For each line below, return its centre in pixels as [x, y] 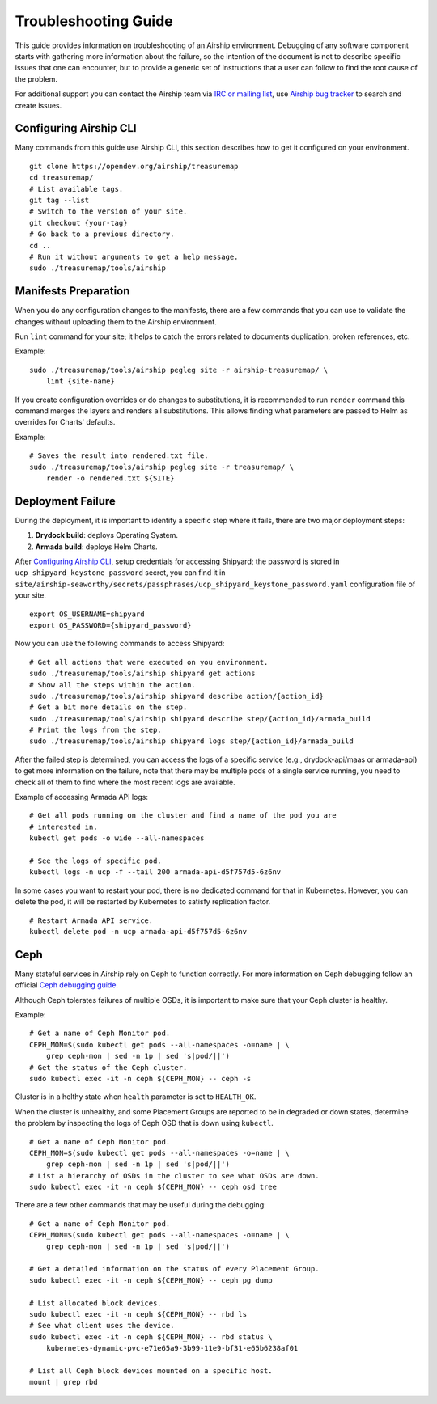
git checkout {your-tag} [78, 223]
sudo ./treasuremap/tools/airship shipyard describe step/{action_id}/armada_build [200, 719]
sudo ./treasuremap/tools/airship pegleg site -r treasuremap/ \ [162, 467]
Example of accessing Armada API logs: [82, 797]
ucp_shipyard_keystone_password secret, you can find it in [120, 573]
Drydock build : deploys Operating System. [106, 535]
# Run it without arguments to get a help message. [134, 256]
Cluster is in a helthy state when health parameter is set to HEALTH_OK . [136, 1097]
